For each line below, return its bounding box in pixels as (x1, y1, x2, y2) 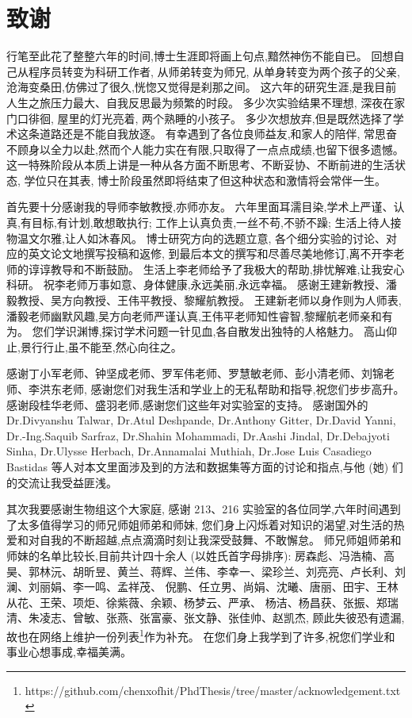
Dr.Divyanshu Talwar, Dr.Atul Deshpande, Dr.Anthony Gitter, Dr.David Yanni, (6, 412, 396, 428)
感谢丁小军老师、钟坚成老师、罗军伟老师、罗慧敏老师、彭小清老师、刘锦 (6, 365, 383, 382)
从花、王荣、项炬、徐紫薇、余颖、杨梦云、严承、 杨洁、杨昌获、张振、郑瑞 (6, 593, 399, 610)
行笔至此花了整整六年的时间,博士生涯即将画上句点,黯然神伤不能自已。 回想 (6, 48, 394, 64)
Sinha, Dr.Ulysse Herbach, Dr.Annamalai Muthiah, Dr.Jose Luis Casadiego (6, 443, 372, 459)
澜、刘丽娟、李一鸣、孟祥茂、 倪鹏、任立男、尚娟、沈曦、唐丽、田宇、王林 (6, 578, 399, 595)
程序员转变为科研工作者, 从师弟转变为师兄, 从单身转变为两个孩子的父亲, (28, 63, 400, 79)
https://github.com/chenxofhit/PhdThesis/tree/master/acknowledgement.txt (25, 682, 401, 698)
